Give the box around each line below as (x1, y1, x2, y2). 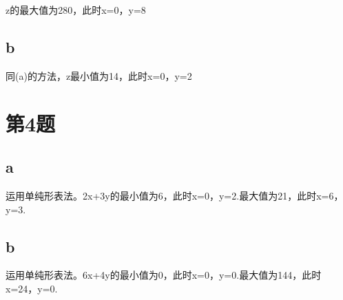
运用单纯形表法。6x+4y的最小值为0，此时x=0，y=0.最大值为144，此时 (6, 268, 322, 282)
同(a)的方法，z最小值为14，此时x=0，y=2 (6, 68, 192, 83)
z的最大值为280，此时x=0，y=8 (6, 3, 146, 17)
